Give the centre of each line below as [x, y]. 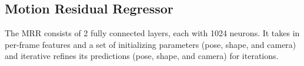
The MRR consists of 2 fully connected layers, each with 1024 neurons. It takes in [152, 33]
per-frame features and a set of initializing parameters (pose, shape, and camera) [151, 44]
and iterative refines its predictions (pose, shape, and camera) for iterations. [142, 56]
